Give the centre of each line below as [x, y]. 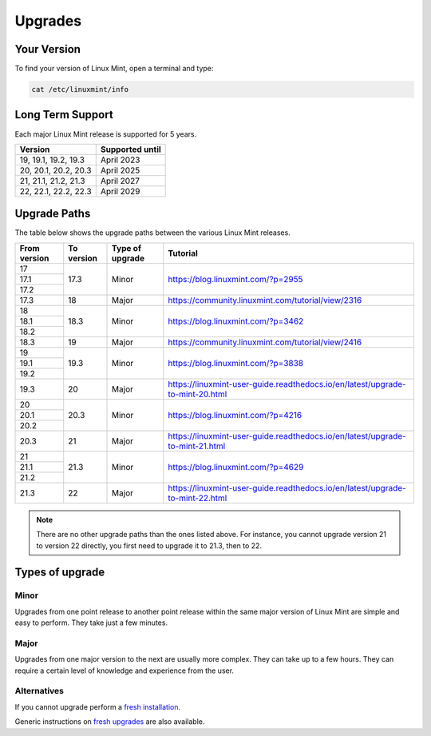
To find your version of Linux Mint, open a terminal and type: [114, 69]
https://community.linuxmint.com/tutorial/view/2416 [265, 342]
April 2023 [120, 160]
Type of [127, 248]
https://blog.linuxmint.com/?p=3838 [236, 363]
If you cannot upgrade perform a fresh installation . [98, 706]
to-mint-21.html [197, 446]
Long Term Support [64, 115]
